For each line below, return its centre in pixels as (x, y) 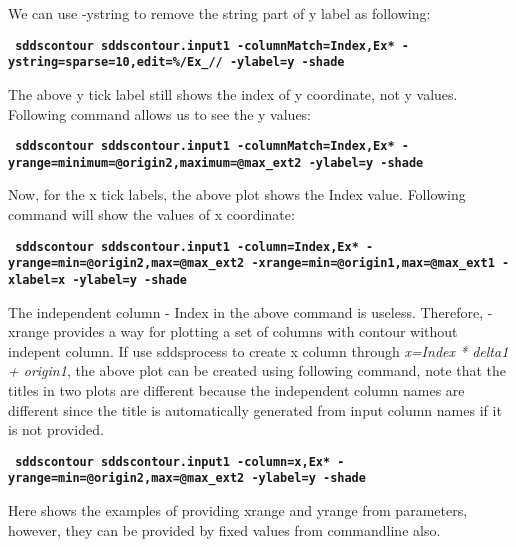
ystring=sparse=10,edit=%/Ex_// (115, 62)
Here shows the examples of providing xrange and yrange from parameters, (238, 510)
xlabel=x (37, 279)
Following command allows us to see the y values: (160, 113)
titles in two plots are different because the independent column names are (236, 389)
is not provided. (56, 429)
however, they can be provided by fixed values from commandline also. (224, 529)
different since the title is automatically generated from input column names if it (255, 409)
